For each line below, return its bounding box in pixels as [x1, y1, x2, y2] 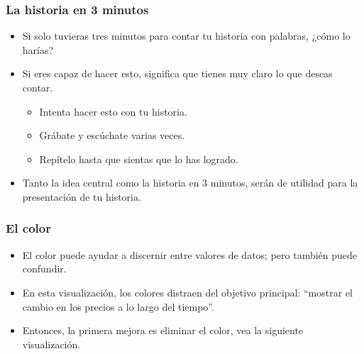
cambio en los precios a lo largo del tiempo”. [22, 299, 214, 314]
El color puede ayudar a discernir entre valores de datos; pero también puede [22, 247, 358, 262]
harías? [22, 42, 54, 57]
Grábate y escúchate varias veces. [39, 128, 185, 143]
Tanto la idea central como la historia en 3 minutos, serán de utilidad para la [22, 175, 358, 190]
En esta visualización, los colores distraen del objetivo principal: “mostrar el [22, 284, 353, 299]
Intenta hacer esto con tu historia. [39, 104, 187, 118]
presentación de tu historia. [22, 189, 141, 204]
